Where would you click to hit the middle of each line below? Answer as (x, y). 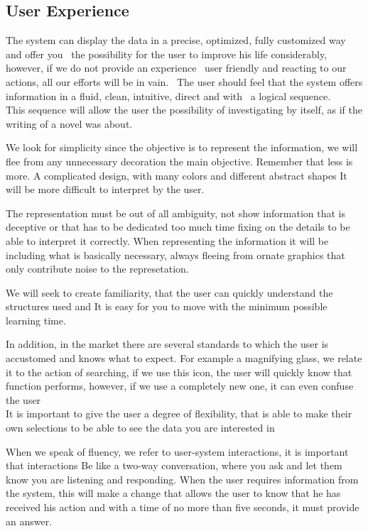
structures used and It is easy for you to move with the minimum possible (167, 306)
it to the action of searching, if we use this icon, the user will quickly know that (179, 372)
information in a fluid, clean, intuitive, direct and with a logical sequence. (168, 95)
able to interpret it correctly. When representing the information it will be (167, 240)
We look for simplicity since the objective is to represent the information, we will (182, 147)
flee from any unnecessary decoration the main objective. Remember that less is (179, 161)
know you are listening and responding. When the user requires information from (182, 479)
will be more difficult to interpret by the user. (105, 189)
